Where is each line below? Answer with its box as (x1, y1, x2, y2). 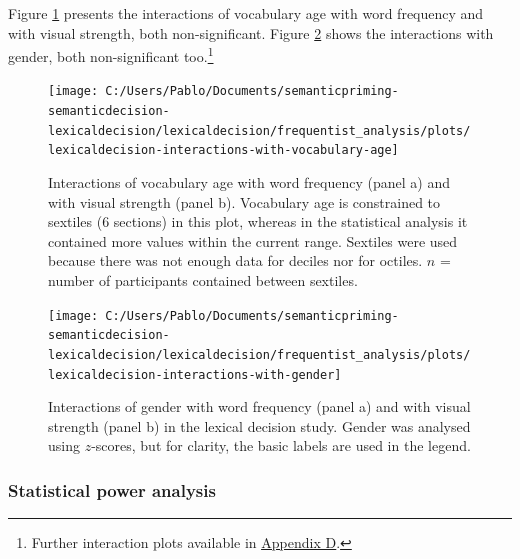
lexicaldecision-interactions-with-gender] (48, 367, 342, 382)
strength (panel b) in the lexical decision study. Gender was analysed (48, 415, 471, 436)
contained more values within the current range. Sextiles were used (48, 230, 458, 251)
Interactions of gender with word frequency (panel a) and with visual (48, 396, 471, 417)
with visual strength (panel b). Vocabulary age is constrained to (48, 191, 441, 212)
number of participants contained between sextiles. (48, 270, 358, 291)
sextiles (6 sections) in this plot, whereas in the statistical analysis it (48, 211, 468, 232)
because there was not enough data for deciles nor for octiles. (48, 250, 423, 271)
